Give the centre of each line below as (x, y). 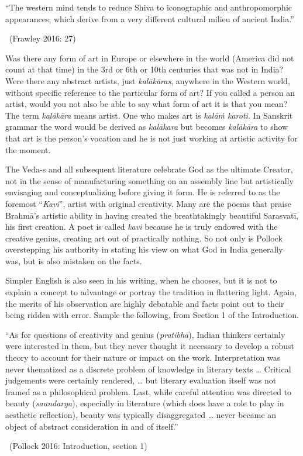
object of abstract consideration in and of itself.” (92, 426)
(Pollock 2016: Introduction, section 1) (78, 446)
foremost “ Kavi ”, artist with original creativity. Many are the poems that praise (148, 203)
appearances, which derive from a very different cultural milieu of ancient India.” (150, 18)
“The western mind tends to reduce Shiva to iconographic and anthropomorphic (149, 7)
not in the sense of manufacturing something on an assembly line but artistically (149, 180)
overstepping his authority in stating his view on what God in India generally (144, 249)
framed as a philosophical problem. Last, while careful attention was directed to (149, 391)
